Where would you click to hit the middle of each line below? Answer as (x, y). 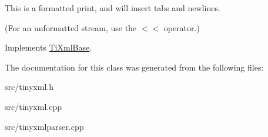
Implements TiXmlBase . (48, 47)
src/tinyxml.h (29, 87)
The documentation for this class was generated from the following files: (134, 67)
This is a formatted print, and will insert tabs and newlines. (113, 8)
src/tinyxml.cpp (33, 106)
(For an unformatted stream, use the (71, 27)
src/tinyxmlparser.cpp (44, 126)
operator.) (182, 27)
